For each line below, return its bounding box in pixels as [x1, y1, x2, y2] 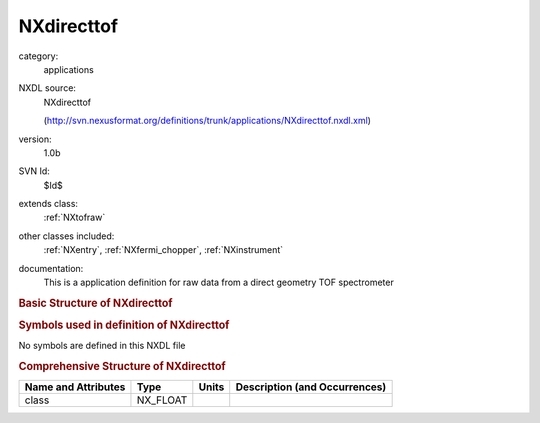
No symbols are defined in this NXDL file [18, 340, 186, 352]
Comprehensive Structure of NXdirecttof [18, 360, 226, 374]
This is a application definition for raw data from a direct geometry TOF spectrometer [43, 276, 394, 289]
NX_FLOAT [136, 393, 188, 407]
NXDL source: [18, 82, 77, 94]
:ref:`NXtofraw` [43, 211, 106, 224]
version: [18, 133, 52, 145]
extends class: [18, 198, 79, 210]
